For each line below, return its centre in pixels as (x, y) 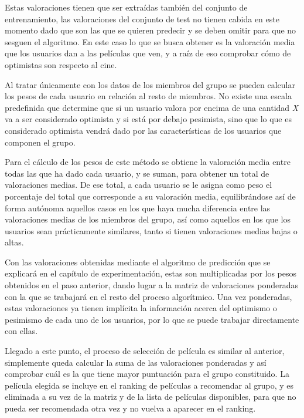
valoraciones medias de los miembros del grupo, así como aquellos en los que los (148, 219)
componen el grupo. (40, 142)
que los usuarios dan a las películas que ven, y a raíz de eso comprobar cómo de (148, 53)
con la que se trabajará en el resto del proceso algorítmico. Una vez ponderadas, (148, 296)
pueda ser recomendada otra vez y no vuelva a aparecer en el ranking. (130, 408)
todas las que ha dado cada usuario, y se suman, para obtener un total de (137, 173)
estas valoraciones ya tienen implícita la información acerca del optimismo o (141, 308)
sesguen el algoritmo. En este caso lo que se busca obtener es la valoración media (150, 41)
